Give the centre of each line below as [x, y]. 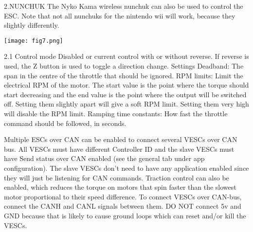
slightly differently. [32, 25]
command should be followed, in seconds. [65, 123]
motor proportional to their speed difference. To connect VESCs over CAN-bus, [123, 196]
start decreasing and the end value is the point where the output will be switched [125, 94]
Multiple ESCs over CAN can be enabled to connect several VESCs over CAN [121, 139]
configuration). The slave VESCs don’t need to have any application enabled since [126, 168]
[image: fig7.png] [34, 41]
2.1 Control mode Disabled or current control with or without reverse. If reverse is [126, 56]
